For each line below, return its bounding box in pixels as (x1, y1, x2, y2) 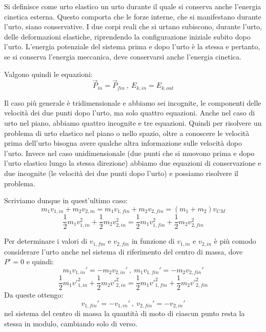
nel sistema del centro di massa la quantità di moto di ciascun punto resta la (4, 308, 245, 319)
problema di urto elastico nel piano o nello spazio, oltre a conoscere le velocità (4, 127, 250, 138)
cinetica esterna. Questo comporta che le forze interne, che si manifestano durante (4, 11, 261, 22)
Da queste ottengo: (4, 289, 64, 300)
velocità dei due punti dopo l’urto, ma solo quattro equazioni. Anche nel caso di (4, 107, 255, 118)
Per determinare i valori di (4, 236, 88, 246)
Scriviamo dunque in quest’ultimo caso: (4, 195, 128, 206)
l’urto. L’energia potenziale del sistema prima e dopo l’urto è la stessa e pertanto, (4, 41, 260, 52)
